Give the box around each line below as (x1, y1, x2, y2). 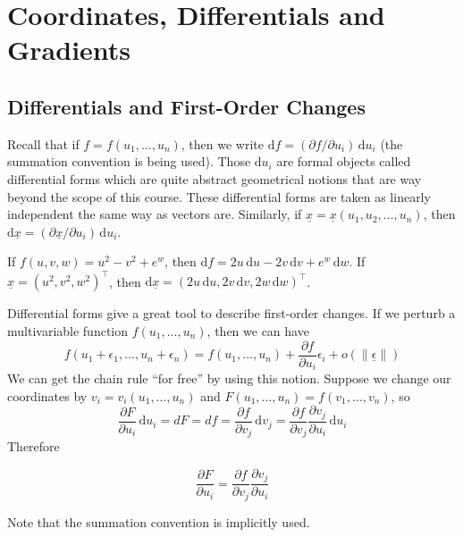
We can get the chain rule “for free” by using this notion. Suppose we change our (7, 369, 451, 388)
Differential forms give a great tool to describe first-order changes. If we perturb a (7, 304, 456, 323)
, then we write (181, 134, 265, 153)
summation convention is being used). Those (7, 152, 251, 171)
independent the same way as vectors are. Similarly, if (7, 205, 302, 223)
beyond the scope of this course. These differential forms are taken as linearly (7, 187, 431, 206)
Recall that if (7, 134, 80, 153)
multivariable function (7, 322, 129, 340)
